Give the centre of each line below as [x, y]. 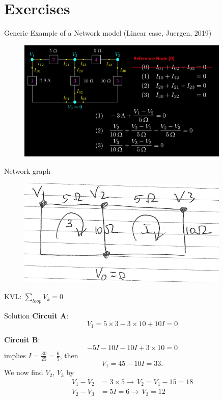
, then [69, 355]
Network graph [27, 170]
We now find [24, 372]
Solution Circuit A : [36, 315]
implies [15, 355]
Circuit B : [22, 339]
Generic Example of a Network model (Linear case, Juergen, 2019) [108, 33]
